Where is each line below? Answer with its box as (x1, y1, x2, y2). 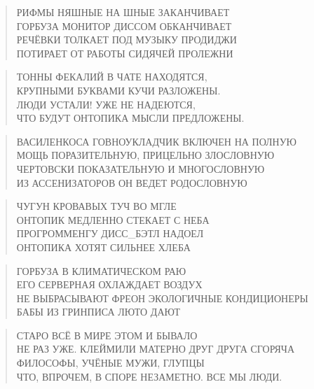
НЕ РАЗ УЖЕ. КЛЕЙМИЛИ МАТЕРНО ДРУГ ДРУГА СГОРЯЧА (16, 341, 295, 356)
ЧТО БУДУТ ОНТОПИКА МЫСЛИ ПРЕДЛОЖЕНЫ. (16, 111, 245, 125)
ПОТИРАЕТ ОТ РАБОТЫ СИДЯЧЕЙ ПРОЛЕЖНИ (16, 45, 233, 60)
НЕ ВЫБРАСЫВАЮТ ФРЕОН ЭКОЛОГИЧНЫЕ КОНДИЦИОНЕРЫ (16, 290, 308, 305)
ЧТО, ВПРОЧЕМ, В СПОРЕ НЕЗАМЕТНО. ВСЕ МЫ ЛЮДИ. (16, 369, 282, 383)
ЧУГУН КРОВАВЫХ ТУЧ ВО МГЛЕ (16, 199, 177, 213)
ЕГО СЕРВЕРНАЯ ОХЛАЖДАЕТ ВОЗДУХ (16, 277, 203, 292)
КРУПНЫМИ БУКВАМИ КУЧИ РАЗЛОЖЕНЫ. (16, 83, 221, 97)
